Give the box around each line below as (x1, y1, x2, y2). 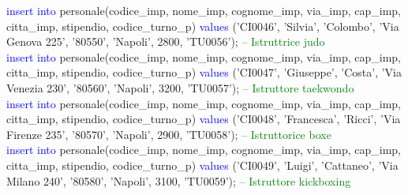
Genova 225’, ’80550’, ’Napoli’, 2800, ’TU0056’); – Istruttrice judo (6, 33, 325, 50)
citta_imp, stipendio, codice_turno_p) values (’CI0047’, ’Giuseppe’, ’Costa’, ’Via (6, 64, 402, 81)
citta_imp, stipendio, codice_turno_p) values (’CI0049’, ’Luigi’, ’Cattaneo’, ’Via (6, 156, 399, 173)
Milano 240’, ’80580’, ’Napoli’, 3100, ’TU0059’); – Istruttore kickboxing (6, 172, 351, 189)
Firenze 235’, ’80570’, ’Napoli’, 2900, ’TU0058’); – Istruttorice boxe (6, 126, 331, 142)
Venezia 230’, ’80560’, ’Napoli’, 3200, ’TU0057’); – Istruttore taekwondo (6, 79, 354, 96)
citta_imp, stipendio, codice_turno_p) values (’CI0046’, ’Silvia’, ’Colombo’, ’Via (6, 17, 399, 34)
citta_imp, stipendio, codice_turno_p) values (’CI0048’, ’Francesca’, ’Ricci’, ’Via (6, 111, 401, 127)
